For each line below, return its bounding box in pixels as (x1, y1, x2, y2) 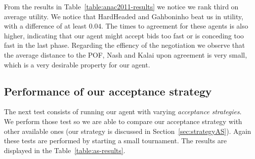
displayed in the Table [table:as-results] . (4, 145, 126, 155)
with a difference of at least (4, 21, 87, 31)
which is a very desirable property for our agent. (4, 59, 150, 69)
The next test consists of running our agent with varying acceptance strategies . (4, 106, 242, 117)
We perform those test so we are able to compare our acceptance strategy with (4, 116, 242, 126)
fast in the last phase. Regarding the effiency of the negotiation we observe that (4, 40, 245, 50)
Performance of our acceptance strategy (4, 83, 212, 98)
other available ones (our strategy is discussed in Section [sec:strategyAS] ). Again (4, 126, 252, 136)
